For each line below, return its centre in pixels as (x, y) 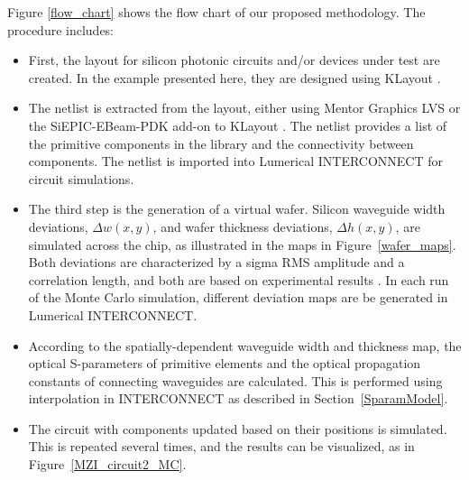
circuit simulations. (81, 178)
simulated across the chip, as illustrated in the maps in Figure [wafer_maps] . (242, 244)
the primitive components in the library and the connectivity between (221, 143)
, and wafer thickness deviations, (243, 226)
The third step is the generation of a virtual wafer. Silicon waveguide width (237, 209)
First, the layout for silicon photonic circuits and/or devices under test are (234, 60)
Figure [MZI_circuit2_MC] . (107, 464)
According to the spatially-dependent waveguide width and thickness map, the (245, 345)
